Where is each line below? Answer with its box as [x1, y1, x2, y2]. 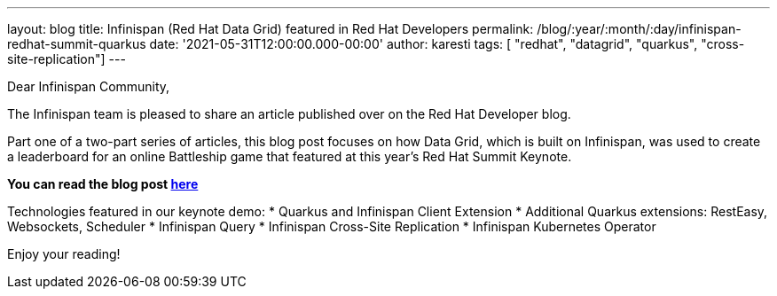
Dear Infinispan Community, [7, 79, 170, 94]
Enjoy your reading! [7, 246, 121, 261]
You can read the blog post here [7, 176, 199, 191]
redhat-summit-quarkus [7, 36, 146, 51]
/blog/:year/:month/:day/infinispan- [537, 21, 742, 36]
